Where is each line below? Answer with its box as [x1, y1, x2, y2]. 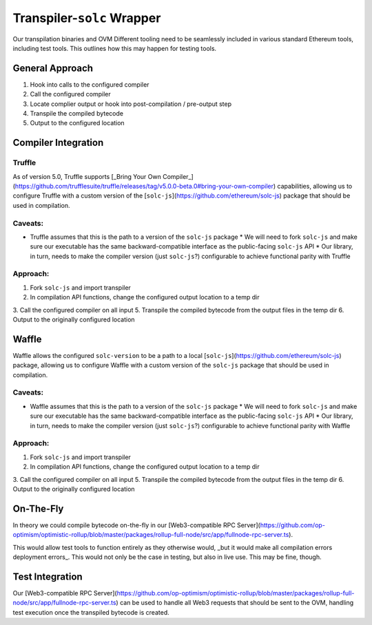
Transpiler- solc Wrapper [12, 10, 161, 25]
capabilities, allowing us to [277, 182, 353, 190]
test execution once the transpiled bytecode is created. [12, 608, 169, 616]
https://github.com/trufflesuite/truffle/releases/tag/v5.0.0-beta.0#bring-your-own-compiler [14, 182, 274, 190]
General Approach [12, 62, 93, 74]
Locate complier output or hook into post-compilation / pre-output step [30, 100, 232, 108]
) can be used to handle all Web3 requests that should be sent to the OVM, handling [116, 599, 354, 607]
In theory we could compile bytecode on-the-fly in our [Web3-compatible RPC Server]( [12, 520, 261, 529]
